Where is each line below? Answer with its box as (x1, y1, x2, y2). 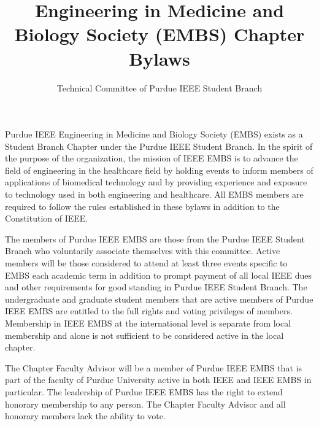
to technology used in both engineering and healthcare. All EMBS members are (5, 188, 304, 201)
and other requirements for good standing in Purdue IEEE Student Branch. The (5, 281, 307, 293)
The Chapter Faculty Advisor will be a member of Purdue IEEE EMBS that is (5, 361, 302, 374)
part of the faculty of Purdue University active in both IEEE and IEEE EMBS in (5, 373, 312, 386)
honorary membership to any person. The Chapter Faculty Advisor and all (5, 397, 286, 410)
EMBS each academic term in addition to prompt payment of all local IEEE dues (5, 268, 312, 281)
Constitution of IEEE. (5, 212, 88, 225)
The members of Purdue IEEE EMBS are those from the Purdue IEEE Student (5, 232, 305, 245)
